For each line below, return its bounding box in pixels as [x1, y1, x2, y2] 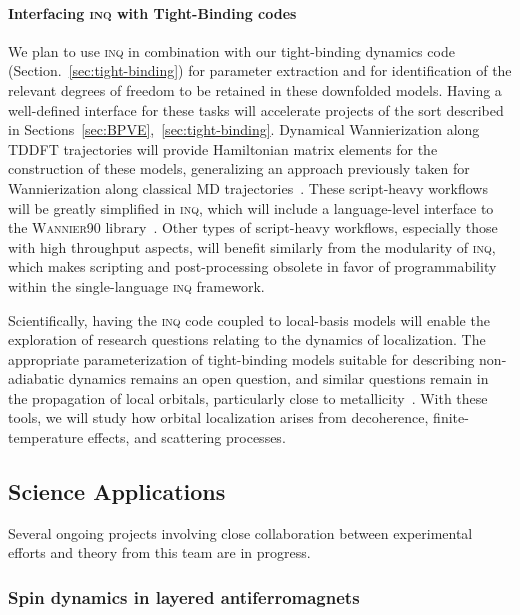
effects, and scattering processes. [87, 427, 286, 448]
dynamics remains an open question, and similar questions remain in [68, 368, 489, 389]
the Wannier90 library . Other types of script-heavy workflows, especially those [8, 217, 498, 238]
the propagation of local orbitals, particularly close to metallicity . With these [8, 387, 488, 408]
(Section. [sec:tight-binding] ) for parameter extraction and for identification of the [8, 60, 512, 81]
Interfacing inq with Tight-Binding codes [8, 2, 297, 23]
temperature [8, 427, 84, 448]
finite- [433, 407, 469, 428]
